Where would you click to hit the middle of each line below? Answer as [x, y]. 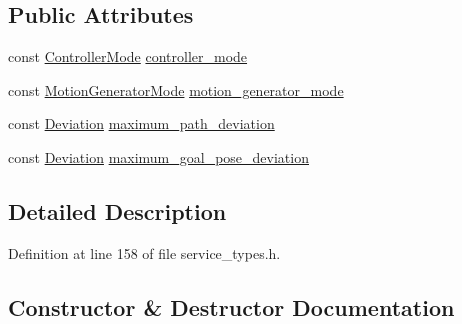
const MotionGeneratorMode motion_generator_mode [176, 89]
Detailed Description [117, 210]
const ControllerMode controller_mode [128, 56]
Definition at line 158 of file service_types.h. [144, 252]
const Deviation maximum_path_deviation [141, 123]
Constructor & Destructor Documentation [231, 306]
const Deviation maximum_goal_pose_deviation [158, 156]
